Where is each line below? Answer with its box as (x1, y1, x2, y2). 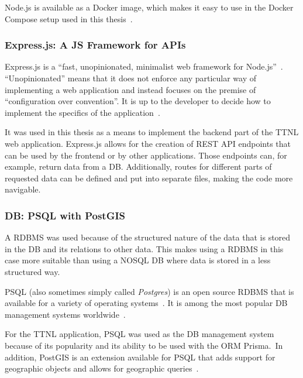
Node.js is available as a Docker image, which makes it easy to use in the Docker (5, 1, 294, 13)
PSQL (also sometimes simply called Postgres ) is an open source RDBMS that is (5, 285, 294, 297)
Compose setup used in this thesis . (5, 12, 133, 25)
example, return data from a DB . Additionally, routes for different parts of (5, 160, 272, 173)
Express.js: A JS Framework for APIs (5, 37, 186, 52)
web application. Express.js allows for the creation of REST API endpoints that (5, 137, 291, 149)
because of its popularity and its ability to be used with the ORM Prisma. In (5, 339, 283, 351)
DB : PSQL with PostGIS (5, 208, 126, 222)
